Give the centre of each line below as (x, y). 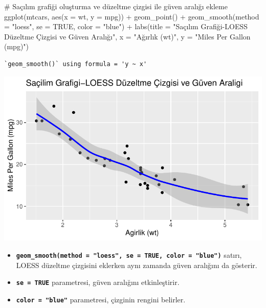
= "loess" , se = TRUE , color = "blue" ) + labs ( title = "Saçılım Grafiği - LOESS (126, 26)
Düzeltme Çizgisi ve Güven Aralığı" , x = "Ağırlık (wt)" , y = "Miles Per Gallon (127, 36)
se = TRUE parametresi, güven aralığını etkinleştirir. (98, 282)
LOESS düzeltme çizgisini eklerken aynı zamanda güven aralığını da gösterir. (137, 265)
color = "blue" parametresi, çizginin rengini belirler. (101, 299)
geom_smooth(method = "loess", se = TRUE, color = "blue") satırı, (129, 254)
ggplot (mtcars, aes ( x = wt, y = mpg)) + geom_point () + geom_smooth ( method (132, 16)
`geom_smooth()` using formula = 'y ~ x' (76, 64)
